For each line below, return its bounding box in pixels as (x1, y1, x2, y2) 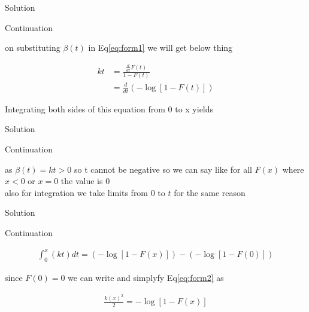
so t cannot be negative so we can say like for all (74, 163, 252, 175)
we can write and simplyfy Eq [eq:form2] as (68, 271, 224, 283)
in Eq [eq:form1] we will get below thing (88, 41, 233, 54)
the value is (60, 175, 103, 187)
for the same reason (174, 186, 246, 198)
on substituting (5, 41, 60, 54)
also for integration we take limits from (5, 186, 149, 198)
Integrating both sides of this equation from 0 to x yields (5, 102, 214, 115)
